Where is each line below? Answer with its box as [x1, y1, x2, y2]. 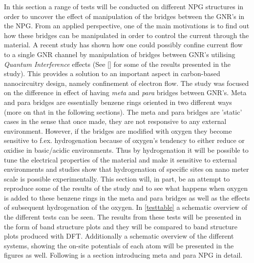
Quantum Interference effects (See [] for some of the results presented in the [4, 59, 231, 69]
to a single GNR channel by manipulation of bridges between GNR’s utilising [4, 49, 235, 59]
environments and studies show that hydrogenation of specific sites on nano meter [4, 164, 249, 174]
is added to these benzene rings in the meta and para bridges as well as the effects [4, 192, 250, 202]
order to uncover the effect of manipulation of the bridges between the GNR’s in [4, 11, 245, 21]
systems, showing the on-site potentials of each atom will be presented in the [4, 240, 234, 250]
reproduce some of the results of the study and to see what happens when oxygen [4, 183, 248, 193]
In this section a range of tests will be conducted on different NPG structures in [4, 1, 244, 11]
